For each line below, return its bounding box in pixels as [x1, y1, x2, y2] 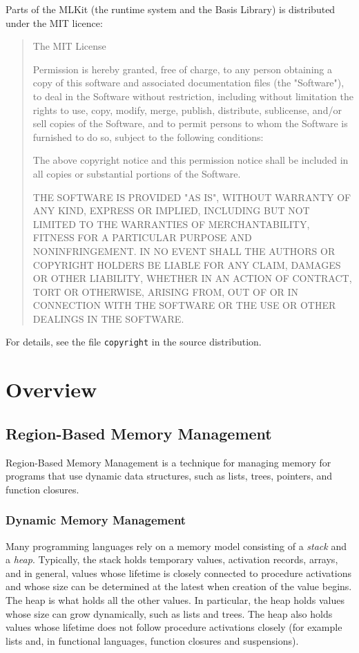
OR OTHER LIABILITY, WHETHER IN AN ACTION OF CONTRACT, [32, 271, 352, 285]
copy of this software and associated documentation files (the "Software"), [32, 75, 345, 90]
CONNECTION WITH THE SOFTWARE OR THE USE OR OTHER [32, 298, 336, 312]
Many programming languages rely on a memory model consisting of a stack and [6, 538, 347, 553]
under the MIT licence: [6, 15, 103, 30]
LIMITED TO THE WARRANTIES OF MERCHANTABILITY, [32, 216, 310, 231]
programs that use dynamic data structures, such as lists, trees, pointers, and [6, 469, 333, 483]
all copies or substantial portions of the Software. [32, 166, 241, 180]
